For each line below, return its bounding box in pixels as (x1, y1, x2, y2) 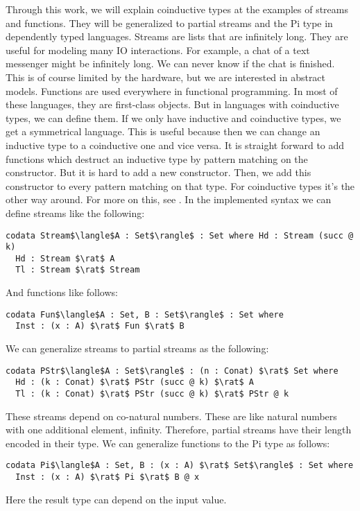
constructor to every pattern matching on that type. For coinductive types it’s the (6, 178, 355, 193)
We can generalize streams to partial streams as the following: (6, 341, 269, 356)
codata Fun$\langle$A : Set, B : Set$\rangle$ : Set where (6, 309, 284, 320)
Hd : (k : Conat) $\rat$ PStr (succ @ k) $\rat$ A (15, 377, 254, 388)
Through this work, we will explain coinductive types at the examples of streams (6, 2, 348, 16)
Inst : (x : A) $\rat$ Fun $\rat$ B (15, 321, 185, 331)
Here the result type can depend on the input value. (6, 492, 227, 506)
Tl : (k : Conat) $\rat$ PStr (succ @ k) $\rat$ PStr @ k (15, 388, 289, 399)
